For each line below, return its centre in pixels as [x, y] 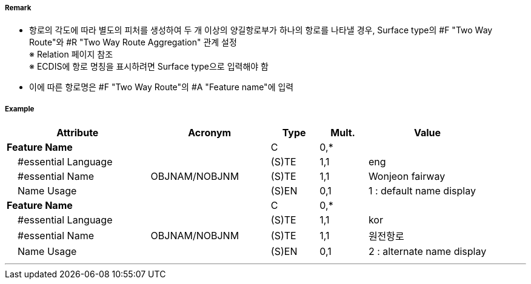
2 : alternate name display [427, 252]
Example [20, 109]
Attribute [78, 133]
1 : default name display [422, 191]
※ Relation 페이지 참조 [71, 54]
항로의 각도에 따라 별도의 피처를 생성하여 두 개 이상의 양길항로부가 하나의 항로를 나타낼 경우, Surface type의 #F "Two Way [261, 30]
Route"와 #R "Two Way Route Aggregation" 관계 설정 [133, 42]
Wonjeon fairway [407, 177]
